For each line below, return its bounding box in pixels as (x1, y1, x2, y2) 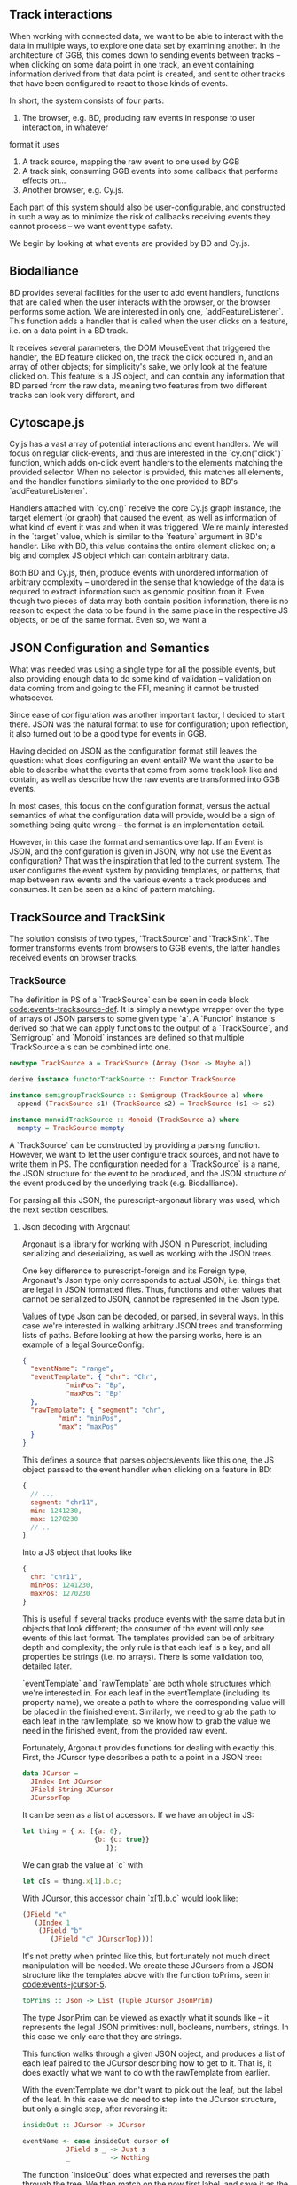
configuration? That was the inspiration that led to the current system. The (9, 856, 281, 866)
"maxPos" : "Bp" (66, 1390, 122, 1399)
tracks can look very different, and (9, 389, 136, 400)
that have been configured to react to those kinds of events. (9, 77, 229, 88)
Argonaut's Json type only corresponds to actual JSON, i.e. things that (21, 1274, 281, 1285)
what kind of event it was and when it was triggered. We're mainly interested (9, 522, 289, 532)
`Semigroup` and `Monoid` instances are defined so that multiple (9, 1033, 245, 1043)
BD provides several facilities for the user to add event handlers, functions (9, 287, 280, 298)
